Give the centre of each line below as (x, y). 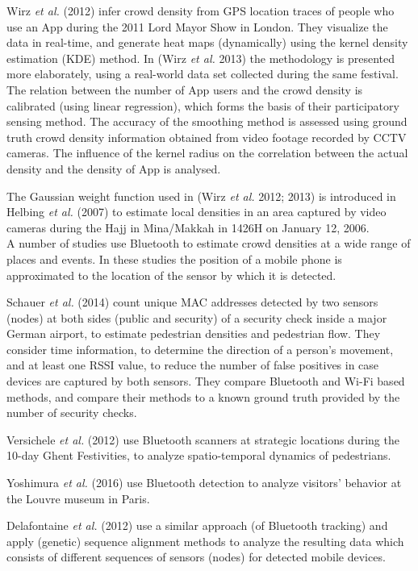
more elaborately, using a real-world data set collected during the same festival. (203, 74)
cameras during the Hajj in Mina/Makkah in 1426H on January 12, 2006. (188, 227)
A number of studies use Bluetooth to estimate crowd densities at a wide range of (209, 243)
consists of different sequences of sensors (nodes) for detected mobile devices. (196, 557)
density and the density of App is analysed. (114, 168)
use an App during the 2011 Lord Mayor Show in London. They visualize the (197, 26)
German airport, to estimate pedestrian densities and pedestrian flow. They (194, 333)
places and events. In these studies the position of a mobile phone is (174, 258)
